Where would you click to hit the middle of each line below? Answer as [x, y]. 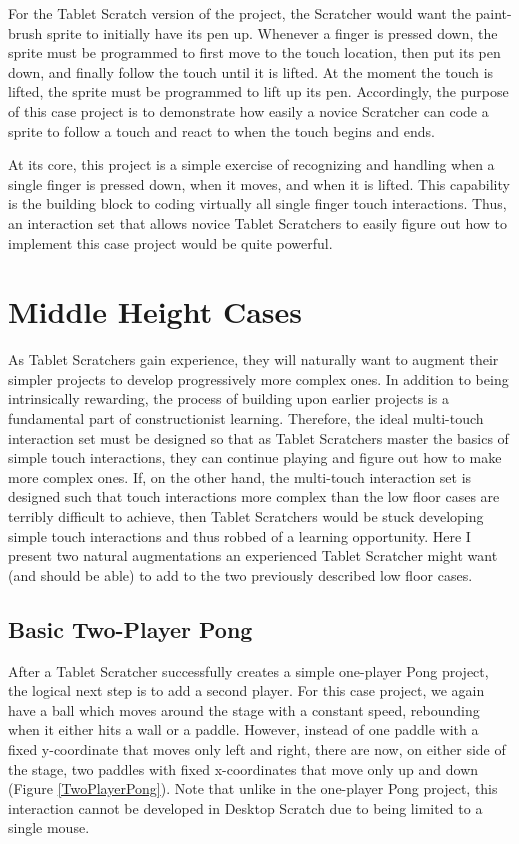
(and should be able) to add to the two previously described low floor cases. [240, 574]
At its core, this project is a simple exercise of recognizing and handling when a [251, 164]
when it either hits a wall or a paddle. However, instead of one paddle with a [243, 729]
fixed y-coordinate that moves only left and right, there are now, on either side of [257, 748]
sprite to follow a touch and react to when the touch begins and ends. [221, 130]
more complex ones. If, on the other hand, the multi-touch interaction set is [240, 476]
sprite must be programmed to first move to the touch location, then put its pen [254, 52]
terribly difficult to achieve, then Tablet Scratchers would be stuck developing [246, 516]
